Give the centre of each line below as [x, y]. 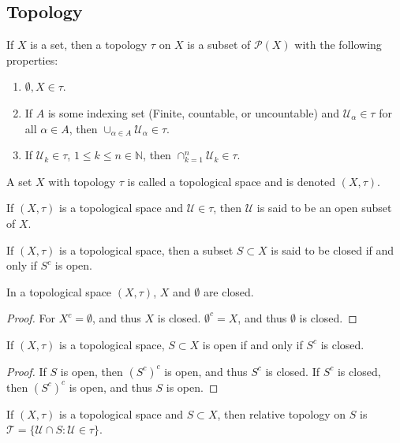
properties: [32, 60]
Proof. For [31, 318]
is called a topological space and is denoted [232, 181]
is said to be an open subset [324, 208]
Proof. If [26, 371]
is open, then [92, 371]
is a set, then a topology [89, 45]
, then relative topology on [282, 413]
